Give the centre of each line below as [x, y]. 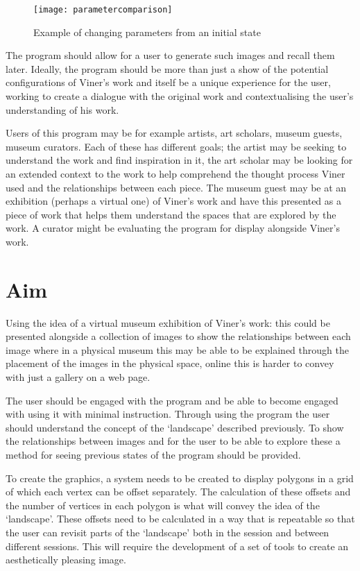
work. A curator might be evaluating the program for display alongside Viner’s [173, 228]
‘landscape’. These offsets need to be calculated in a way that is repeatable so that [180, 519]
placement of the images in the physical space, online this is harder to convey [170, 363]
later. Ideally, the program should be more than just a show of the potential [167, 68]
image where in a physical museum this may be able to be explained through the [177, 349]
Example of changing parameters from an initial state [147, 32]
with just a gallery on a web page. [78, 377]
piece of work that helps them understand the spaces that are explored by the [171, 214]
